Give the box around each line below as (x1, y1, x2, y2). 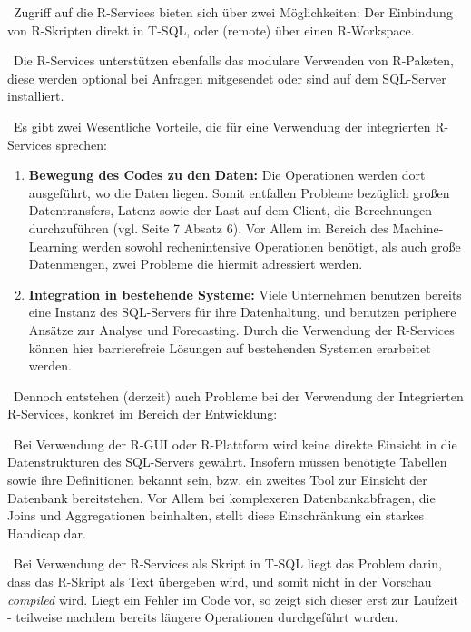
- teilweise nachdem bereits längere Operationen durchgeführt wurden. (7, 607, 398, 627)
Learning (28, 236, 78, 255)
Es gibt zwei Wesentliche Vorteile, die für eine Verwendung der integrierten (13, 116, 431, 135)
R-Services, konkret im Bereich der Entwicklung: (7, 404, 278, 423)
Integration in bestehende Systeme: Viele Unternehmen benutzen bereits (28, 284, 462, 303)
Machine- (392, 218, 444, 237)
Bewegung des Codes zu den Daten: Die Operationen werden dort (28, 165, 426, 184)
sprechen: (55, 134, 107, 153)
